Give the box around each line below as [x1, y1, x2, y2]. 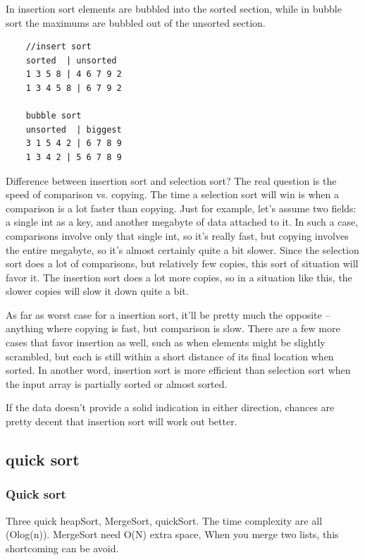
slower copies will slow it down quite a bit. [6, 284, 189, 298]
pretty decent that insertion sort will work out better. [6, 414, 237, 429]
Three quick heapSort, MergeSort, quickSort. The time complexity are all [6, 513, 323, 528]
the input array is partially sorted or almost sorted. [6, 376, 228, 391]
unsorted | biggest [25, 124, 122, 135]
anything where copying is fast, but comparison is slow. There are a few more [6, 321, 340, 336]
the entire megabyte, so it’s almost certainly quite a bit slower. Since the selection [6, 242, 359, 257]
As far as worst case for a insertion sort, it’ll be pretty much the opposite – [6, 307, 330, 322]
